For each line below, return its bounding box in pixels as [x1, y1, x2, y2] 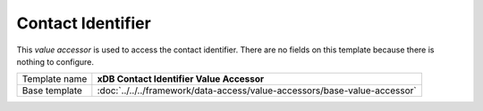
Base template [21, 84, 82, 97]
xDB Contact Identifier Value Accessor [97, 73, 265, 85]
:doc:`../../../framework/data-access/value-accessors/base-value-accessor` [97, 84, 417, 97]
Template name [21, 73, 88, 85]
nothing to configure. [16, 56, 94, 67]
